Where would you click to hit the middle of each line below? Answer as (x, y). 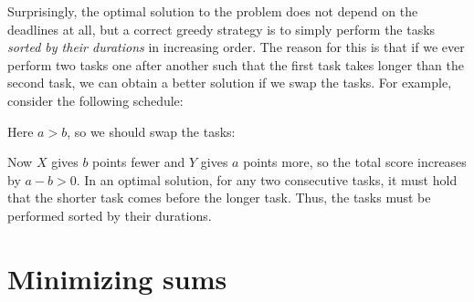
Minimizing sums (117, 278)
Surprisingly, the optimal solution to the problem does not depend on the (213, 11)
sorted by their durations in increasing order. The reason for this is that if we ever (236, 47)
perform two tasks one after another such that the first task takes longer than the (236, 64)
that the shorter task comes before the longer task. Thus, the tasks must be (219, 198)
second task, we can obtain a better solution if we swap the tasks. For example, (230, 83)
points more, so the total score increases (355, 162)
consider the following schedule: (95, 100)
